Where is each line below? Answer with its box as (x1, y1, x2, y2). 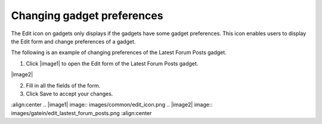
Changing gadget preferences (11, 9, 163, 22)
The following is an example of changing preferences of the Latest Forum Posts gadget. (11, 49, 227, 56)
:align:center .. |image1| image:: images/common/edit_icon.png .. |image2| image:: (11, 101, 213, 108)
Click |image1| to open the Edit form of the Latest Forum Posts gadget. (26, 60, 199, 67)
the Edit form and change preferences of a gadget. (11, 38, 136, 45)
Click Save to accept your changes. (26, 90, 113, 97)
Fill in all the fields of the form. (26, 82, 101, 89)
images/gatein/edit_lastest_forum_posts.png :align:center (11, 109, 152, 116)
